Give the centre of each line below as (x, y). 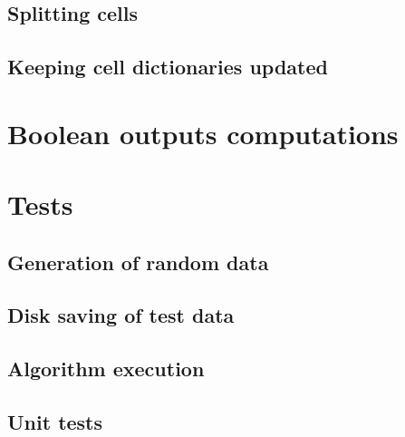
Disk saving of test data (121, 315)
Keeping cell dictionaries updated (168, 67)
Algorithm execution (106, 369)
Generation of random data (138, 262)
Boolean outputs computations (203, 133)
